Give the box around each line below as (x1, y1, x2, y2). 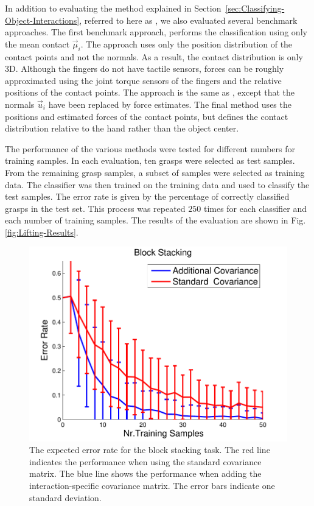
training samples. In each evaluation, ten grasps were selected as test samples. (5, 154, 295, 167)
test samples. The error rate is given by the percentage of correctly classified (5, 190, 290, 203)
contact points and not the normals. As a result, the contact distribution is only (5, 50, 303, 63)
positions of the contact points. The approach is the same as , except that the (5, 86, 295, 99)
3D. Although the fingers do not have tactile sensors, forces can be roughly (5, 62, 284, 75)
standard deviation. (29, 491, 102, 504)
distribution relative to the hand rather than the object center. (5, 122, 239, 135)
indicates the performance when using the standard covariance (29, 455, 262, 468)
